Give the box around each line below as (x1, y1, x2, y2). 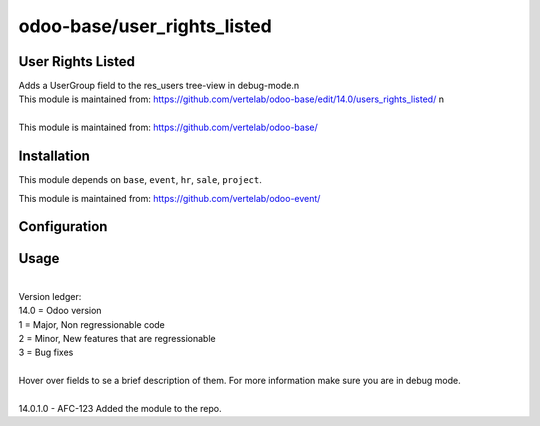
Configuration (18, 218, 108, 235)
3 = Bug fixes (18, 346, 74, 359)
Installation (18, 148, 90, 165)
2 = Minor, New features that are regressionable (18, 333, 216, 345)
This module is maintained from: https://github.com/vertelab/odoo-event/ (18, 192, 321, 204)
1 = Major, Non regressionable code (18, 318, 165, 330)
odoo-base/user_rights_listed (18, 15, 272, 37)
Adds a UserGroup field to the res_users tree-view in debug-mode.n (18, 80, 300, 92)
